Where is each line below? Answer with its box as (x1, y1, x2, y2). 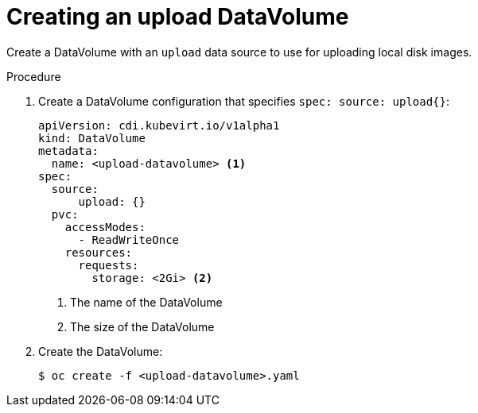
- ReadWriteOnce (78, 233, 180, 246)
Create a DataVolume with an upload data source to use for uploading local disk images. (6, 44, 472, 59)
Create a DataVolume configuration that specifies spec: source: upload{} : (38, 94, 450, 108)
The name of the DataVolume (70, 295, 223, 309)
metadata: (38, 144, 99, 157)
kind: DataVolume (38, 131, 146, 145)
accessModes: (64, 220, 146, 234)
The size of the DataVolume (70, 319, 215, 334)
